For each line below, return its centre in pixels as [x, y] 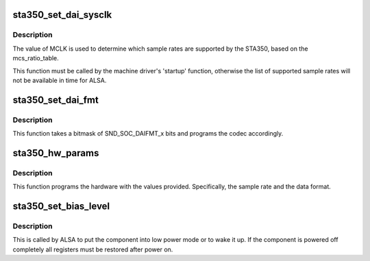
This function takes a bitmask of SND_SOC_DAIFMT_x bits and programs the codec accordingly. [148, 134]
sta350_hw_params [56, 153]
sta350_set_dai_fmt [56, 100]
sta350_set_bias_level [61, 207]
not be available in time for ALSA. [60, 80]
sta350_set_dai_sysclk [62, 15]
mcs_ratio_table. [36, 58]
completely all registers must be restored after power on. [93, 249]
